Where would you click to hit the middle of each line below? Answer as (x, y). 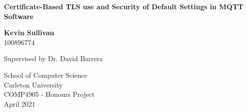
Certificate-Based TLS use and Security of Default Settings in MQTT (124, 6)
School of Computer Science (46, 75)
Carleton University (33, 84)
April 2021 (20, 103)
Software (19, 16)
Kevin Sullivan (29, 33)
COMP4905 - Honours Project (49, 94)
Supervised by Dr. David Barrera (53, 58)
